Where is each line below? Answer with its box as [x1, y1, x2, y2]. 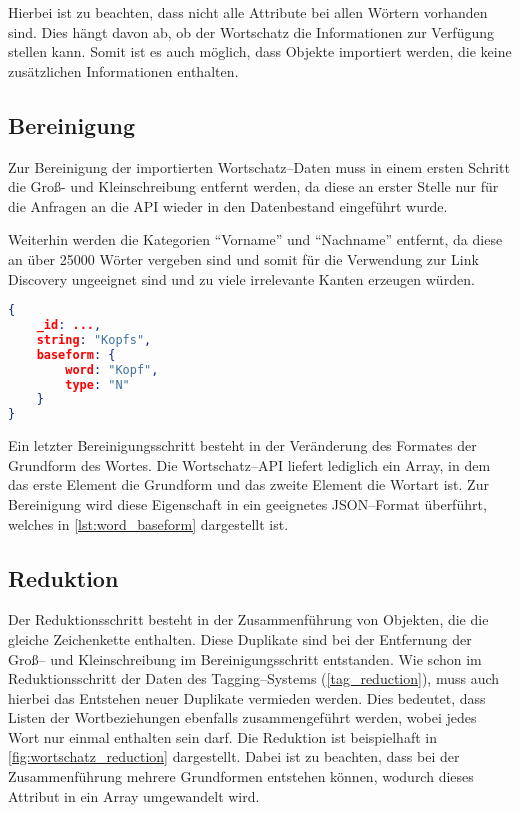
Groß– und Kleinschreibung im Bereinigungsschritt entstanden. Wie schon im [8, 648, 482, 669]
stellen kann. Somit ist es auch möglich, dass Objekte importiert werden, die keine [8, 41, 512, 62]
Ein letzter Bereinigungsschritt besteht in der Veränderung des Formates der [8, 435, 477, 456]
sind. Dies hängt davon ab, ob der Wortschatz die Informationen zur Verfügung [8, 21, 495, 42]
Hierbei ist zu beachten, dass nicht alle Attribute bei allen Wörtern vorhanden [8, 2, 488, 22]
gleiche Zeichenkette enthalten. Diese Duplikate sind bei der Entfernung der [8, 628, 472, 649]
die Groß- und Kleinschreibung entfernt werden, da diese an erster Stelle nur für [8, 176, 499, 197]
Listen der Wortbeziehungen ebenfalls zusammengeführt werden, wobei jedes [8, 707, 477, 728]
